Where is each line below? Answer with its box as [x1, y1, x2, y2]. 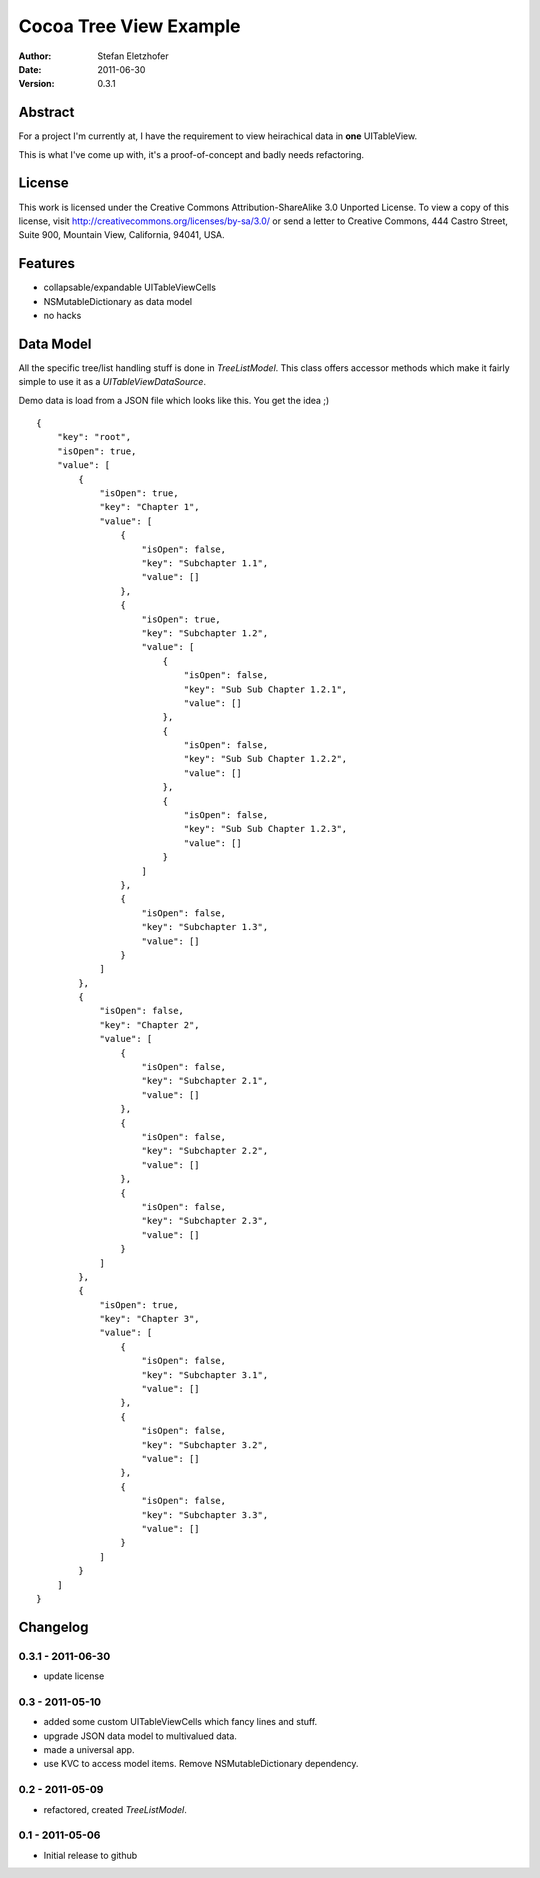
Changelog [18, 1618, 89, 1635]
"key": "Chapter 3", [99, 1313, 200, 1325]
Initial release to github [43, 1849, 138, 1861]
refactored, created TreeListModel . [43, 1803, 187, 1815]
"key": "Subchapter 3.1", [141, 1369, 269, 1380]
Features [18, 255, 75, 272]
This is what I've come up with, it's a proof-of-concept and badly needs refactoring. [18, 148, 365, 160]
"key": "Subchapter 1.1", [141, 557, 269, 569]
